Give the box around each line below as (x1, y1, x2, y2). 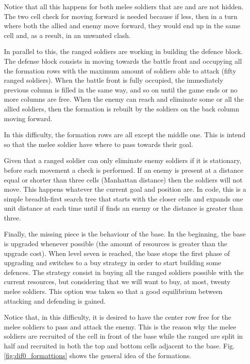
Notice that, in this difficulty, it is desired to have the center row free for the (4, 312, 232, 322)
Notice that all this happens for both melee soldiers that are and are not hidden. (4, 1, 244, 11)
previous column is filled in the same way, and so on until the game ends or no (4, 84, 238, 94)
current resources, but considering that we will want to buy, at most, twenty (4, 276, 231, 287)
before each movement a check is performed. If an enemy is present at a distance (4, 164, 244, 175)
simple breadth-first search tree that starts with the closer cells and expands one (4, 193, 243, 203)
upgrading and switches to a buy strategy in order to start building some (4, 257, 221, 268)
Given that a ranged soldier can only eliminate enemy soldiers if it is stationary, (4, 155, 242, 165)
